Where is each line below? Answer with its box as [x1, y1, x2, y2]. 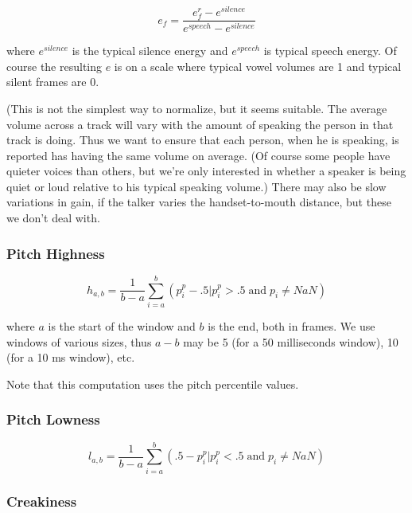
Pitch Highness [6, 243, 105, 263]
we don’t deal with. [6, 210, 100, 226]
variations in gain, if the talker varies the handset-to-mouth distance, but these [6, 194, 391, 210]
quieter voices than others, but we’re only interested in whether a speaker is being [6, 163, 406, 179]
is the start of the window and [48, 318, 196, 335]
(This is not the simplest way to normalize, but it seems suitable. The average [6, 100, 387, 116]
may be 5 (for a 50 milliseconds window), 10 [183, 333, 398, 350]
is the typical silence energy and [72, 42, 228, 59]
